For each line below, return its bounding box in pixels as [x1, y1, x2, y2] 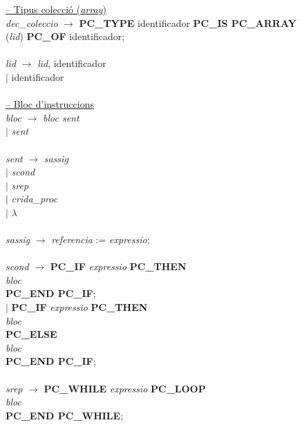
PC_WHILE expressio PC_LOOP [44, 381, 206, 395]
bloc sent [42, 110, 79, 124]
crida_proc [11, 191, 58, 206]
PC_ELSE [6, 327, 57, 341]
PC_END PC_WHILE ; [6, 408, 124, 422]
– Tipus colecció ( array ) [6, 2, 106, 16]
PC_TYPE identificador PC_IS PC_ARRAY [79, 15, 296, 30]
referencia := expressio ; [51, 232, 150, 247]
